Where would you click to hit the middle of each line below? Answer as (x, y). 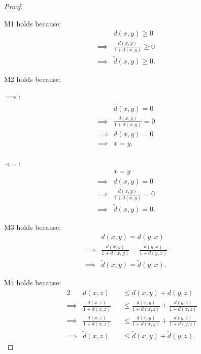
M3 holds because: (33, 227)
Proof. (13, 6)
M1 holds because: (33, 23)
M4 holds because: (33, 283)
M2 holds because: (33, 79)
